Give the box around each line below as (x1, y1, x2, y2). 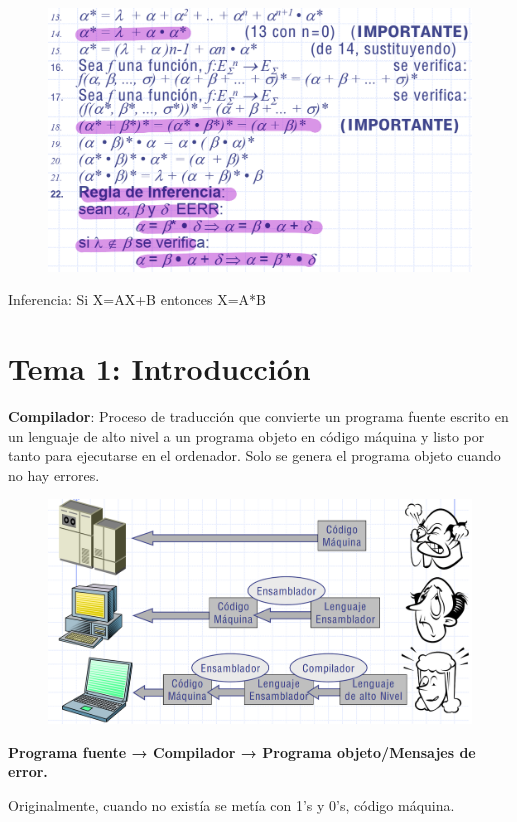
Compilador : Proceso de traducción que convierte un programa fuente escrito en (8, 406, 509, 427)
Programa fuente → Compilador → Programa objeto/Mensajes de (8, 741, 476, 762)
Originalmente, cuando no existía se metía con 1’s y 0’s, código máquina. (8, 794, 455, 815)
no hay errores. (8, 464, 100, 485)
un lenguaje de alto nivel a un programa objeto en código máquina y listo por (8, 425, 485, 446)
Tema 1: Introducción (8, 348, 311, 389)
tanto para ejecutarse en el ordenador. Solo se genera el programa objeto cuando (8, 445, 501, 466)
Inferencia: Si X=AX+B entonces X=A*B (8, 289, 266, 310)
